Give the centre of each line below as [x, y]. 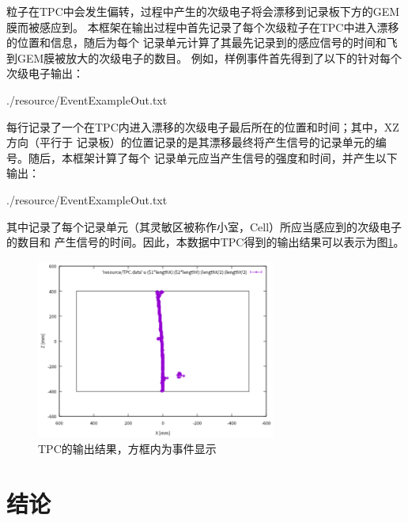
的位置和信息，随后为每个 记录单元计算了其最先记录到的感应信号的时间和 [196, 42]
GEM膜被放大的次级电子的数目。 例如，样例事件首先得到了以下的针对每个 [210, 57]
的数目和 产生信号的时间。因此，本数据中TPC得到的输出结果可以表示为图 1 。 [206, 242]
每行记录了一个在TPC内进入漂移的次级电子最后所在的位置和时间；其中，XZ [203, 126]
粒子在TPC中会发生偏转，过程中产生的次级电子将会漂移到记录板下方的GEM [203, 11]
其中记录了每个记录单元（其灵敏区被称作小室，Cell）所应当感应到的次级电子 [204, 226]
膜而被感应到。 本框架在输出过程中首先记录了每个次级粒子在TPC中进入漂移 [203, 27]
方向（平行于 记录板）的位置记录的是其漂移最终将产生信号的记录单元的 [191, 142]
